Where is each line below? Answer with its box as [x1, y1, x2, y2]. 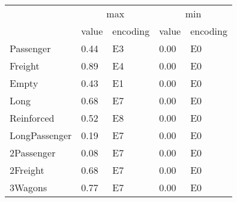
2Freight [10, 163, 44, 177]
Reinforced [10, 111, 55, 125]
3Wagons [10, 180, 47, 194]
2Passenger [10, 146, 56, 159]
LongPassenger [10, 128, 72, 142]
